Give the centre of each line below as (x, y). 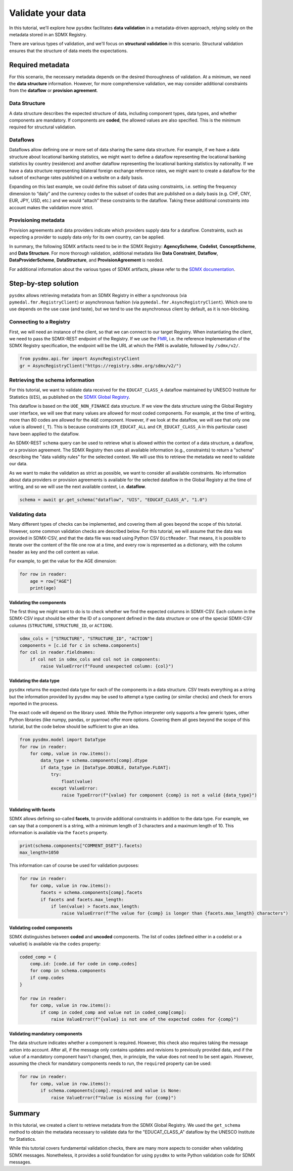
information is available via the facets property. (59, 833)
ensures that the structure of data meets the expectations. (69, 51)
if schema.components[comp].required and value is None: (111, 1091)
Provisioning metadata (37, 220)
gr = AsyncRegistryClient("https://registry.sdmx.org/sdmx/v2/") (100, 366)
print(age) (43, 588)
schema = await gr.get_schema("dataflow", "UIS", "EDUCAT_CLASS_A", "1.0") (114, 500)
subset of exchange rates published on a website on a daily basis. (76, 178)
